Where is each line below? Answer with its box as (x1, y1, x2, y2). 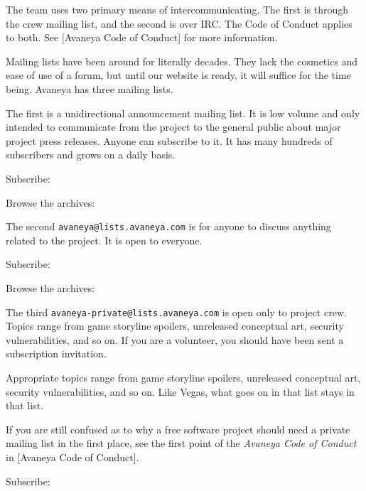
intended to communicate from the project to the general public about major (6, 119, 341, 134)
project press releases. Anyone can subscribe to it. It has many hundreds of (6, 133, 333, 148)
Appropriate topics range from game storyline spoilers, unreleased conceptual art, (6, 370, 361, 384)
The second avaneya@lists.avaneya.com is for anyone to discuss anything (6, 219, 331, 234)
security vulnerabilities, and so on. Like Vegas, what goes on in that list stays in (6, 384, 355, 399)
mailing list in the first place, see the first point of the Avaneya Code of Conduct (6, 436, 357, 450)
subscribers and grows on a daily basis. (6, 147, 176, 162)
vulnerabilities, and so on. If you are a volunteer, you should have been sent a (6, 332, 344, 347)
